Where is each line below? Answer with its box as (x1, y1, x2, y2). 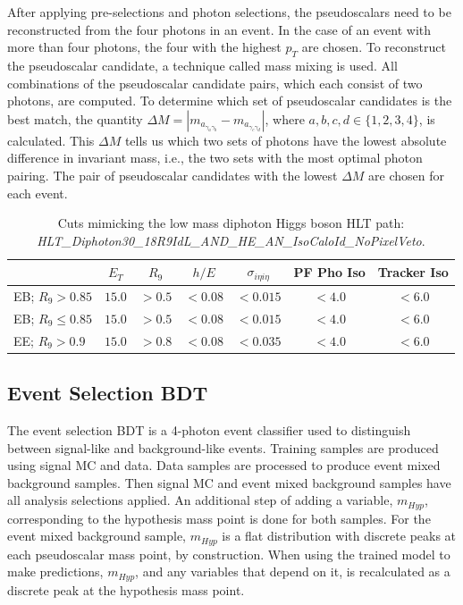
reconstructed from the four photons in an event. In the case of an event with (7, 20, 432, 38)
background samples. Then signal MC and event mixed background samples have (7, 473, 451, 492)
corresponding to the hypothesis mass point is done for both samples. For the (7, 508, 431, 527)
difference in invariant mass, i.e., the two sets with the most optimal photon (7, 148, 423, 167)
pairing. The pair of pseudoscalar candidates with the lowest (7, 165, 338, 184)
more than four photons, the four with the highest (7, 38, 282, 56)
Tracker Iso (377, 263, 449, 281)
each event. (7, 183, 68, 202)
